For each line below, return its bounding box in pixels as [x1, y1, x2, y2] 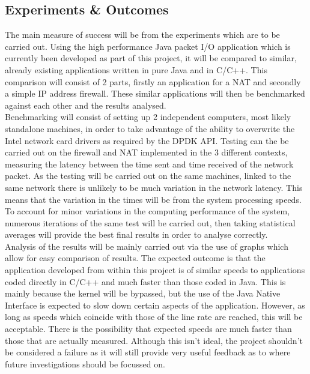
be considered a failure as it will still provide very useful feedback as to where [5, 346, 291, 358]
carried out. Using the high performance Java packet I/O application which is [5, 40, 291, 52]
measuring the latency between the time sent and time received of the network [5, 157, 294, 170]
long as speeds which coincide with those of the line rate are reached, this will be [5, 310, 303, 323]
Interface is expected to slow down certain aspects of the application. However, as [5, 298, 305, 311]
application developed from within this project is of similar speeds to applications [5, 264, 305, 276]
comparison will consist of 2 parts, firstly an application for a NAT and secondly [5, 75, 301, 88]
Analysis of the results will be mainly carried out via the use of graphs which [5, 240, 288, 252]
